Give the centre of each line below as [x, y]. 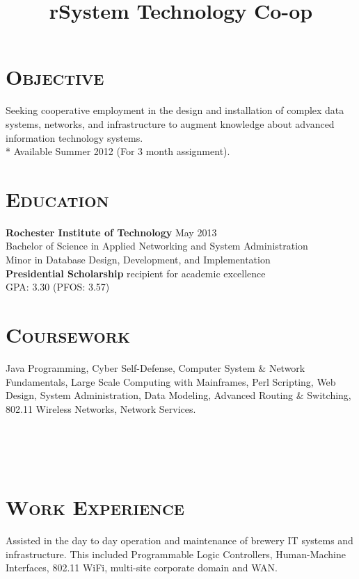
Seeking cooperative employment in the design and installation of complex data [175, 110]
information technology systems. [74, 137]
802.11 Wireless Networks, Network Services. [101, 408]
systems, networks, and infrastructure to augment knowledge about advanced [170, 123]
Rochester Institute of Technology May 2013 [111, 232]
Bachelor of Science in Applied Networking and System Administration [157, 246]
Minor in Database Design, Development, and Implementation [138, 259]
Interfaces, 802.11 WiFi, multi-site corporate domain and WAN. [142, 568]
